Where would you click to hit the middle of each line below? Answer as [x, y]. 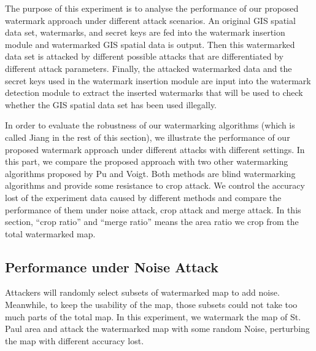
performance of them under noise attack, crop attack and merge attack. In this [153, 209]
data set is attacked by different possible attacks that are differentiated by [144, 56]
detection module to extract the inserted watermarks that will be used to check [154, 93]
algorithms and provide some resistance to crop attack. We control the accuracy [155, 185]
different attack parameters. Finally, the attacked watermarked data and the [148, 68]
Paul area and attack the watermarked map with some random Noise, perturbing [157, 329]
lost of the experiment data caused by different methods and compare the [143, 197]
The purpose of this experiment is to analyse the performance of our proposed [152, 8]
